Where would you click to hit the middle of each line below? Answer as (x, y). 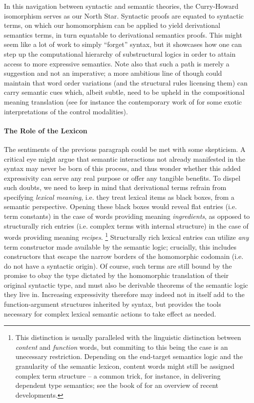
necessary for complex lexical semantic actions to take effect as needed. (110, 313)
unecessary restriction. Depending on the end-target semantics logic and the (129, 356)
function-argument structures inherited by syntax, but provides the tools (113, 304)
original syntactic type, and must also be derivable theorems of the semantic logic (126, 285)
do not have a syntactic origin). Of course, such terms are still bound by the (118, 265)
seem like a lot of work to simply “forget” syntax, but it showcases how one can (123, 44)
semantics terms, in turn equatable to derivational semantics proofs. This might (123, 34)
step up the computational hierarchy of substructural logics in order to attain (120, 53)
